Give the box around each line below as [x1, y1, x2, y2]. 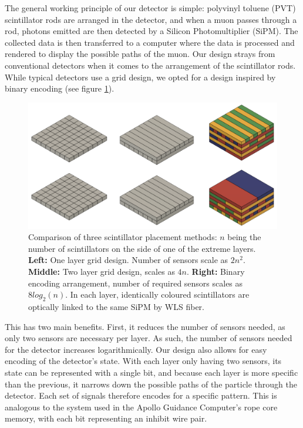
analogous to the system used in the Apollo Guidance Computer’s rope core [5, 400, 278, 413]
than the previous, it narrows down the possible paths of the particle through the [5, 378, 298, 390]
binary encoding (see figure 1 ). [5, 82, 115, 95]
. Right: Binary [187, 265, 245, 278]
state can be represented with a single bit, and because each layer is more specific [5, 366, 298, 378]
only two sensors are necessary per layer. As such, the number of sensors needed [5, 332, 292, 344]
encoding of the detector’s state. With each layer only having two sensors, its [5, 355, 282, 367]
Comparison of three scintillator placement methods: [28, 231, 217, 243]
